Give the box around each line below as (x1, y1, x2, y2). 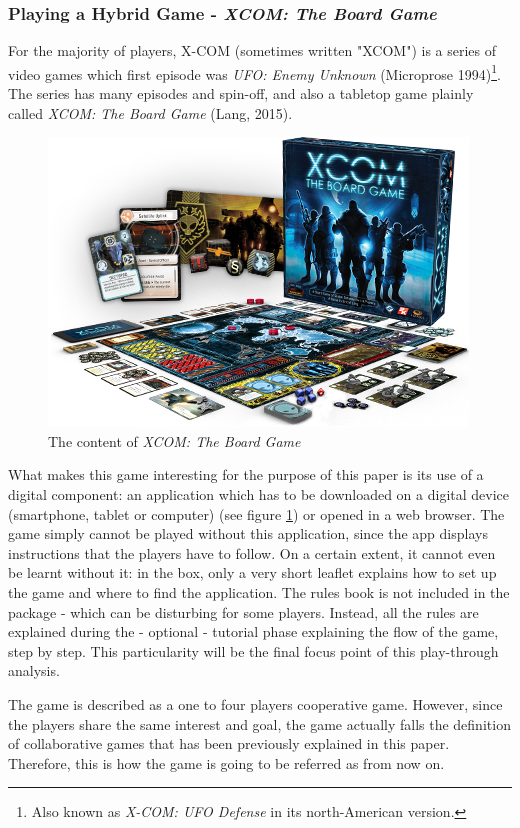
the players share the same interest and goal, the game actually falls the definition (8, 713, 511, 734)
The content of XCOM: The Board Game (48, 430, 301, 451)
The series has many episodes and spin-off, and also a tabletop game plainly (8, 83, 474, 104)
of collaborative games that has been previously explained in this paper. (8, 733, 450, 754)
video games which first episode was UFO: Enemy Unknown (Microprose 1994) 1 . (8, 60, 501, 84)
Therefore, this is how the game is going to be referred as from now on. (8, 752, 445, 773)
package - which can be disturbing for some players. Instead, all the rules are (8, 601, 479, 622)
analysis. (8, 660, 60, 681)
